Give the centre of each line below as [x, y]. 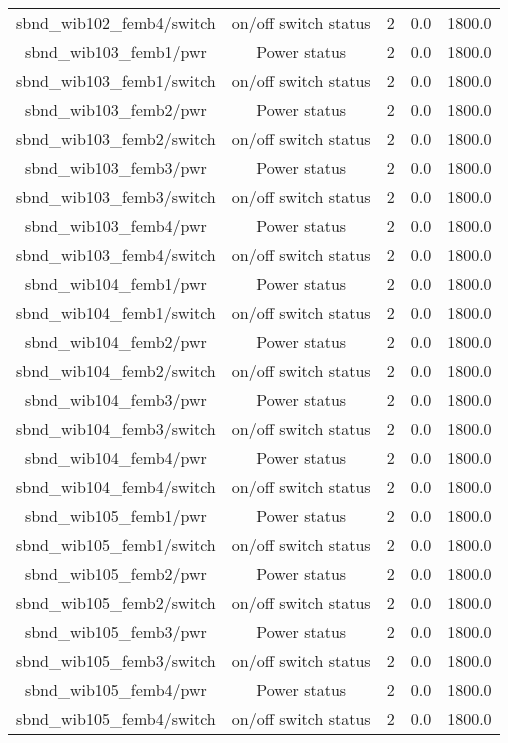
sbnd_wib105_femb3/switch [116, 660]
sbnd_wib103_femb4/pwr [115, 225]
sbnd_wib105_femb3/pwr [115, 631]
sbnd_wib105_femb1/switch [116, 544]
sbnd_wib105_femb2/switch [116, 602]
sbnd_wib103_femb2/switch [116, 138]
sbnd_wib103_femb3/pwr [115, 167]
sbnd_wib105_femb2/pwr [115, 573]
